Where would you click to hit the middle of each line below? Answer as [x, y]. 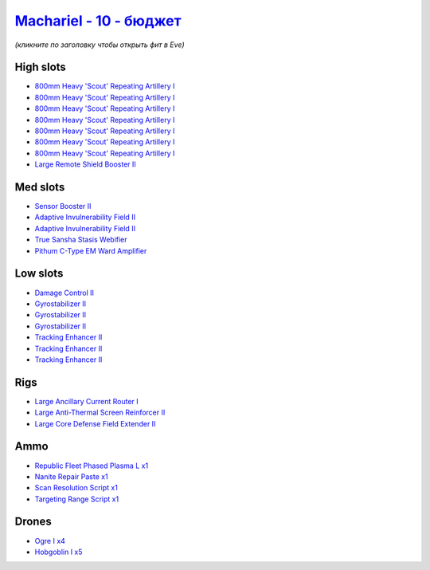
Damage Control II [64, 293]
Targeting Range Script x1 [77, 499]
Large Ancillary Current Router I [86, 401]
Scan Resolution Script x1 [76, 488]
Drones [33, 522]
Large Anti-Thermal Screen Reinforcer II [100, 413]
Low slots [39, 274]
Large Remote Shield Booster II [86, 164]
